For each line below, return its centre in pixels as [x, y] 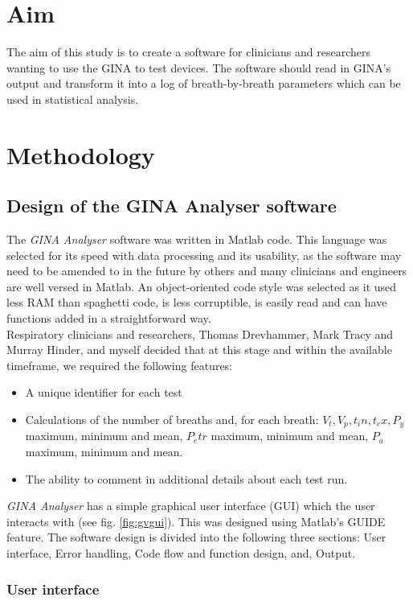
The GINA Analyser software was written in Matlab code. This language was [197, 239]
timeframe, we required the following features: [120, 365]
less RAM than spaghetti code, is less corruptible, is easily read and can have [197, 302]
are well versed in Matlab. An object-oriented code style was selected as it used [202, 286]
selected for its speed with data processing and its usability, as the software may [204, 255]
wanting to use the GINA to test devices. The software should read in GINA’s [199, 67]
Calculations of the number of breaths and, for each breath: [172, 420]
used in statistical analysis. [73, 99]
